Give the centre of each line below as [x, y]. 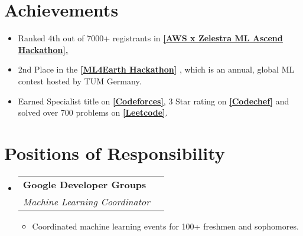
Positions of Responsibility [115, 153]
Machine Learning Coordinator [86, 201]
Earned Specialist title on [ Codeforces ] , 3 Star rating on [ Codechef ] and [154, 101]
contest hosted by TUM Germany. [80, 81]
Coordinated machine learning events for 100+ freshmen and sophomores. [165, 226]
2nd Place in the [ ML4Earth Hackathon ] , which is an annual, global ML [156, 69]
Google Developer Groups [84, 184]
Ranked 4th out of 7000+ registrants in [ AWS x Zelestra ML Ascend [150, 38]
